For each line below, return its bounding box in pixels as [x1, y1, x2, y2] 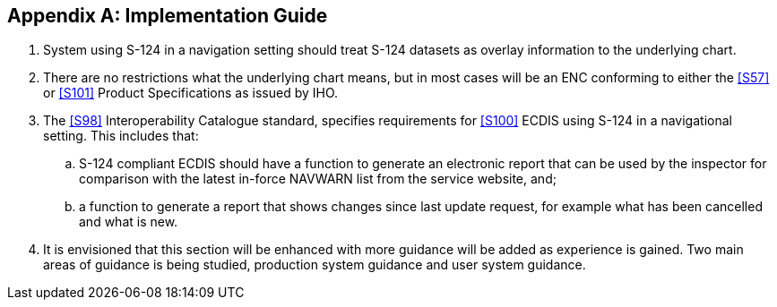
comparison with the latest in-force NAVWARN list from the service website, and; [79, 171, 557, 187]
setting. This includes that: [43, 128, 199, 144]
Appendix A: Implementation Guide [7, 4, 328, 27]
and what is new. [79, 214, 178, 230]
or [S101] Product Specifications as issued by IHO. [43, 85, 339, 101]
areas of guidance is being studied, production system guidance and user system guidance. [43, 257, 586, 273]
